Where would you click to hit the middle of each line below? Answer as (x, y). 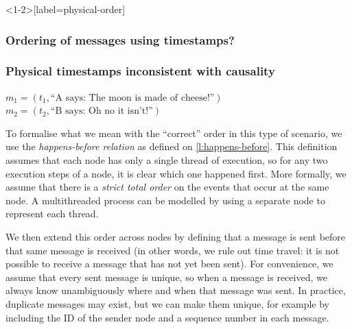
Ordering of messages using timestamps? (120, 39)
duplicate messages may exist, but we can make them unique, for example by (168, 303)
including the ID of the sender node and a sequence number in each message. (167, 317)
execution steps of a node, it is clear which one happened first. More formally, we (176, 173)
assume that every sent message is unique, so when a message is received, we (166, 277)
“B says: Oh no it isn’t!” (102, 111)
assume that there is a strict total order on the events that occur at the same (167, 187)
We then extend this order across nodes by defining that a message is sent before (176, 236)
